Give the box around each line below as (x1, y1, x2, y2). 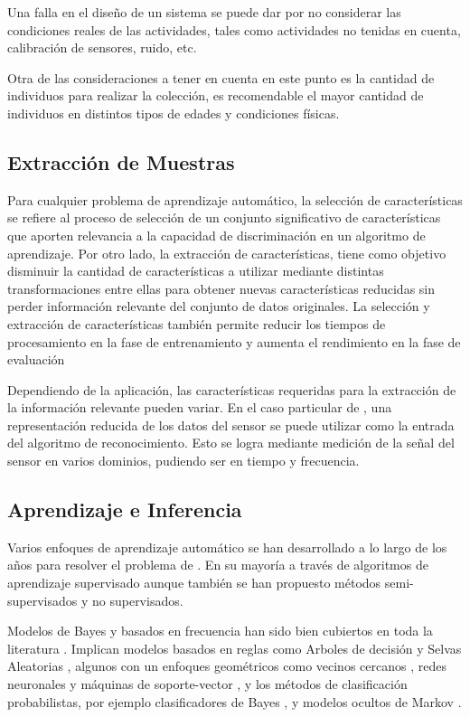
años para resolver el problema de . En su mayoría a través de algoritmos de (7, 555, 428, 574)
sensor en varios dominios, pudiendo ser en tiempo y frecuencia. (7, 451, 360, 470)
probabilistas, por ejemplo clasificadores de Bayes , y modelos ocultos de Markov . (7, 692, 462, 711)
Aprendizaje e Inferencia (7, 495, 242, 524)
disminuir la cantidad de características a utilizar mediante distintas (7, 261, 384, 280)
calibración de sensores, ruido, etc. (7, 38, 197, 57)
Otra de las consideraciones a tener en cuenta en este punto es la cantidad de (7, 68, 435, 87)
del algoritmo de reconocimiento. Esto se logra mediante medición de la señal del (7, 433, 455, 452)
